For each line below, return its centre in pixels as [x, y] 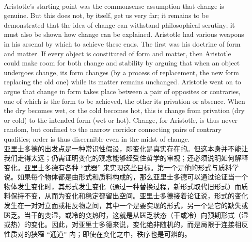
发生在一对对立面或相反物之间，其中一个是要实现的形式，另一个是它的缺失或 [126, 205]
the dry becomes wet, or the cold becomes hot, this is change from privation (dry [124, 110]
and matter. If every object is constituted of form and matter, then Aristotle [118, 53]
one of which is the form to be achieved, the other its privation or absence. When [125, 101]
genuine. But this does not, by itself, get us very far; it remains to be [106, 15]
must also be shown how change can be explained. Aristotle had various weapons [124, 34]
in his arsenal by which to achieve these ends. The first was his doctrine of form [122, 43]
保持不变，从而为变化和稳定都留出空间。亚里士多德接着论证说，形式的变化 [129, 196]
